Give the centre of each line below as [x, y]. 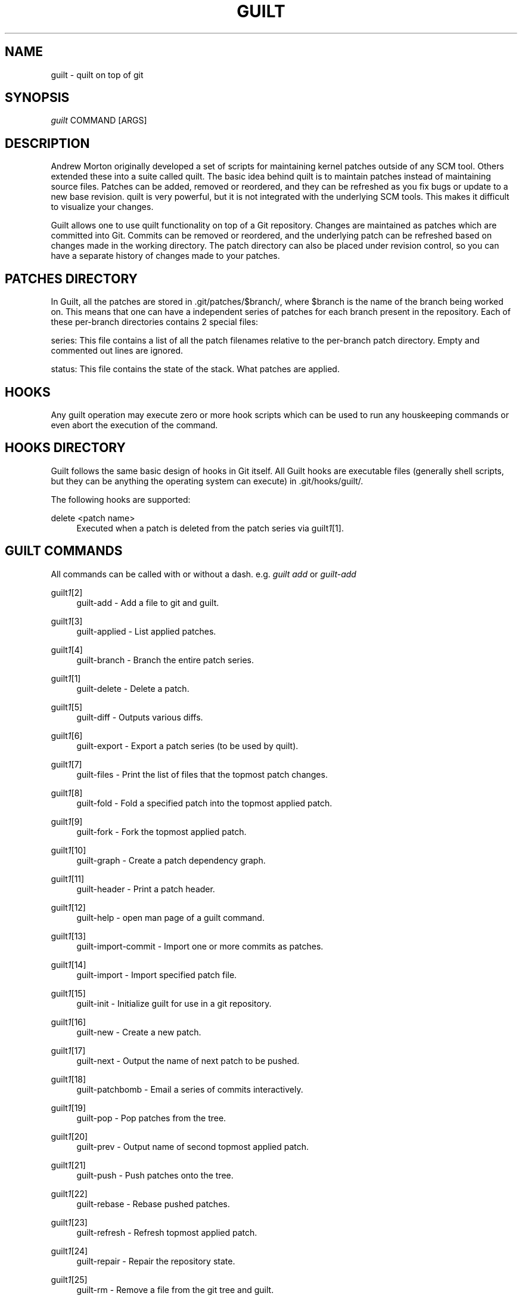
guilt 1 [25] [69, 1279]
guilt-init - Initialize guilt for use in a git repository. [174, 1003]
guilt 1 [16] [69, 1022]
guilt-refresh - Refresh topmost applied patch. [167, 1232]
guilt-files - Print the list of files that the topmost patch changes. [202, 774]
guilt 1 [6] [67, 735]
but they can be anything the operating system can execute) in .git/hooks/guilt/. [207, 481]
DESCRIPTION [47, 143]
